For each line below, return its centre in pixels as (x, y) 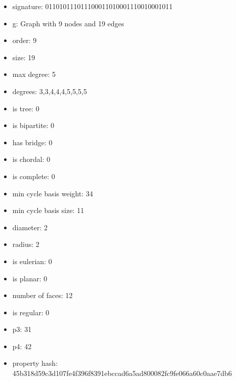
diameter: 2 (30, 227)
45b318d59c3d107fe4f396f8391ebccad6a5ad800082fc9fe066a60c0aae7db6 (122, 373)
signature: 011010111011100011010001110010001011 (92, 6)
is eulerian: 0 (32, 261)
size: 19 (24, 57)
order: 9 (25, 40)
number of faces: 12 (42, 295)
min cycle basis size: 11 (48, 210)
